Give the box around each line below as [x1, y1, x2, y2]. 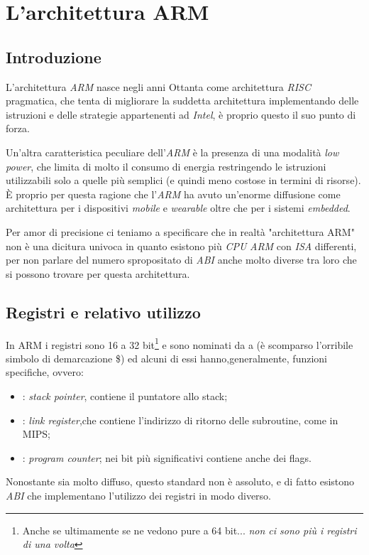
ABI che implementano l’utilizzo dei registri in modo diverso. [6, 487, 271, 502]
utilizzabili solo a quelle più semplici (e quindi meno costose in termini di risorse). [6, 173, 361, 188]
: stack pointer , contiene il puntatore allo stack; [22, 388, 228, 403]
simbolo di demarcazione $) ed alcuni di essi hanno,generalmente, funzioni [6, 350, 327, 365]
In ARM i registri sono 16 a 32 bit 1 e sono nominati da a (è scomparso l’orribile [6, 335, 353, 352]
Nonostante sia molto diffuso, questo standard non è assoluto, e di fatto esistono [6, 474, 355, 489]
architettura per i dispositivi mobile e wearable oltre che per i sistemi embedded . [6, 200, 351, 215]
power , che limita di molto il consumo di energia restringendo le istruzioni [6, 158, 326, 173]
